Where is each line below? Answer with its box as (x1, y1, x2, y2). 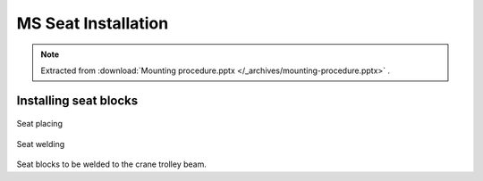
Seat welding (16, 138, 65, 149)
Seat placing (16, 119, 63, 129)
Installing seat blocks (16, 93, 139, 108)
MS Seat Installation (16, 13, 169, 33)
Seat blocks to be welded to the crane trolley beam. (16, 159, 208, 169)
